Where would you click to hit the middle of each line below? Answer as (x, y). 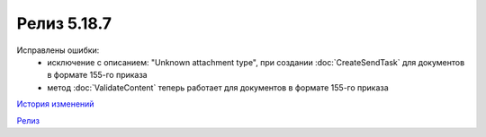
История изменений (55, 104)
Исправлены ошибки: (58, 50)
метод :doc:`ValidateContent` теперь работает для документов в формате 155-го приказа (218, 87)
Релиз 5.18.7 (64, 23)
